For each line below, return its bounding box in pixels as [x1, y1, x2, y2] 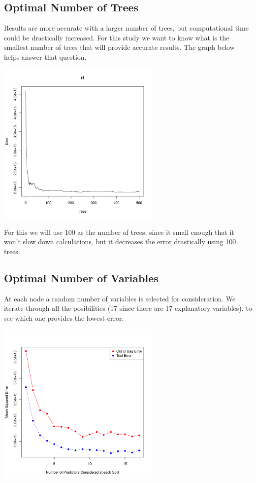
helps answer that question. [4, 51, 87, 62]
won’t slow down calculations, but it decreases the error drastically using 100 [4, 236, 236, 247]
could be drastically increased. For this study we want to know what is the [4, 32, 229, 42]
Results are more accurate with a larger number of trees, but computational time [4, 23, 249, 33]
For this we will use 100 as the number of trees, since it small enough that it [4, 226, 234, 237]
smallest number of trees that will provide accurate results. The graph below [4, 42, 235, 52]
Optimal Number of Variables [4, 270, 159, 285]
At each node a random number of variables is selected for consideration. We [4, 293, 236, 303]
